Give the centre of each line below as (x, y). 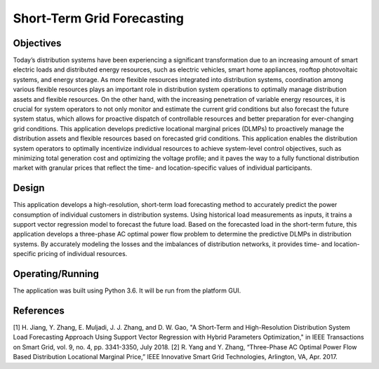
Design (29, 188)
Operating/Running (56, 274)
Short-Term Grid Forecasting (98, 18)
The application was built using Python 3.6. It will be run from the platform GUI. (127, 290)
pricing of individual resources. (82, 254)
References (39, 310)
